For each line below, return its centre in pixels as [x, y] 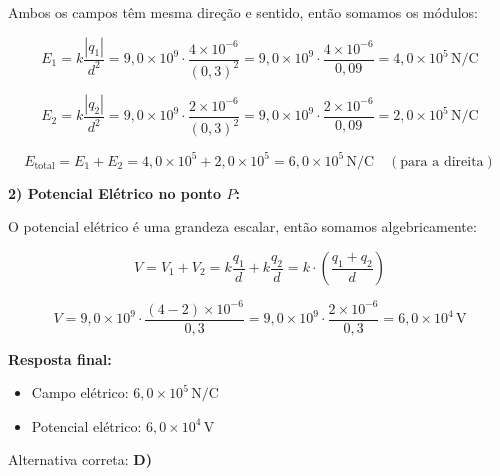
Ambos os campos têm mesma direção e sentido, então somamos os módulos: [243, 12]
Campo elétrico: [80, 392]
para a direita [442, 161]
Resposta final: [60, 358]
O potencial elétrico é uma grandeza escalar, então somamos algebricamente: [242, 226]
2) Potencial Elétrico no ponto [115, 192]
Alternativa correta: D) [80, 459]
